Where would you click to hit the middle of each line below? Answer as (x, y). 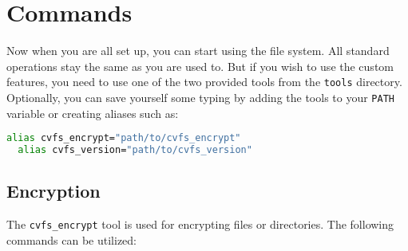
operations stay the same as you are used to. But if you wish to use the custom (200, 66)
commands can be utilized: (72, 239)
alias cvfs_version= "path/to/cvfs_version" (135, 150)
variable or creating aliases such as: (93, 113)
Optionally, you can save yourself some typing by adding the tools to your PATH (200, 97)
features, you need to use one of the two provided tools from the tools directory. (204, 82)
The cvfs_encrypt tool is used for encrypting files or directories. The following (200, 224)
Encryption (53, 191)
